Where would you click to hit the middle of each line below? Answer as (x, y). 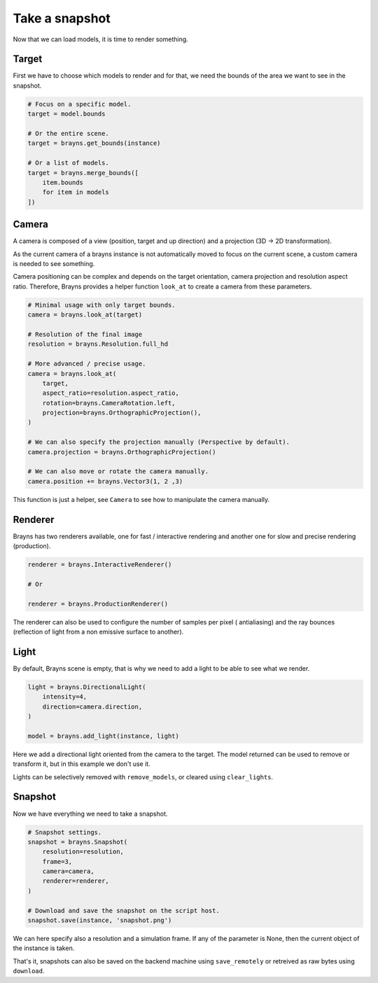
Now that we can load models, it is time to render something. (100, 39)
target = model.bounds (66, 114)
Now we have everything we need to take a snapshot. (90, 814)
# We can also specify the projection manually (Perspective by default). (159, 442)
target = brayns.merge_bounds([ (83, 173)
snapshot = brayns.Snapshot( (78, 842)
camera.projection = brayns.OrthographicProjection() (122, 452)
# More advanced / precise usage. (87, 364)
